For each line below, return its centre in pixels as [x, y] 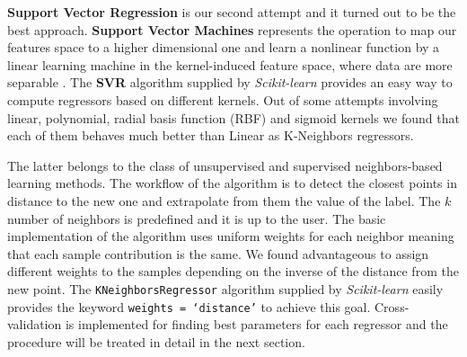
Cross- [392, 306]
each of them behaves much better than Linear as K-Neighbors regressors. [211, 135]
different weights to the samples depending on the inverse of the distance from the [233, 271]
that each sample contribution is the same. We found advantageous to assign [218, 253]
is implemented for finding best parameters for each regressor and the [256, 324]
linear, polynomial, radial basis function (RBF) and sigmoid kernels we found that [233, 117]
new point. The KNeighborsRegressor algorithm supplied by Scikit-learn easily [225, 288]
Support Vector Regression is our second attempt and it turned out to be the [232, 12]
